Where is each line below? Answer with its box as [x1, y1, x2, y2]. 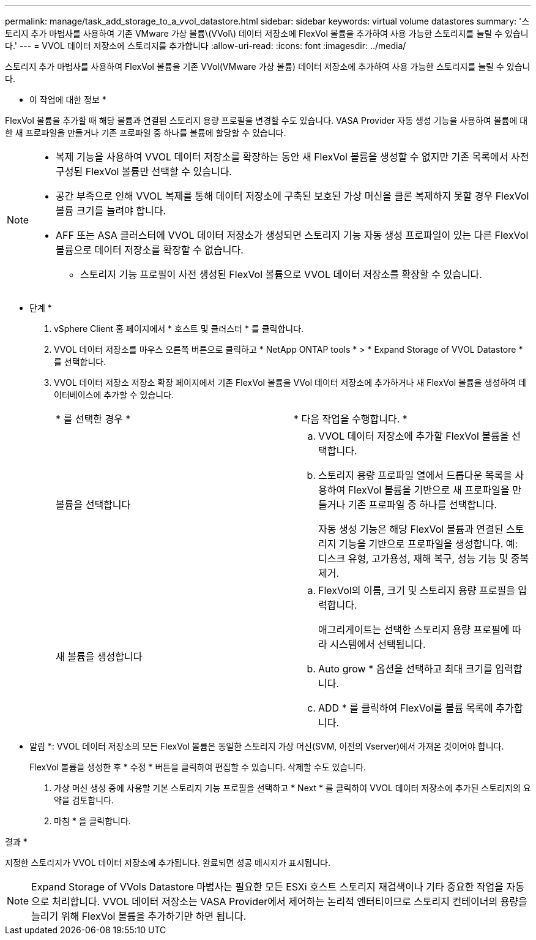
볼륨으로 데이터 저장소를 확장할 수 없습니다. [56, 244, 244, 256]
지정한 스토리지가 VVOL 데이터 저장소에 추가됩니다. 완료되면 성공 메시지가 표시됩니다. [5, 857, 330, 868]
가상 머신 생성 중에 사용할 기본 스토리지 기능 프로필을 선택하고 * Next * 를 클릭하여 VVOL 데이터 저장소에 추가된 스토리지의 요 [54, 783, 531, 793]
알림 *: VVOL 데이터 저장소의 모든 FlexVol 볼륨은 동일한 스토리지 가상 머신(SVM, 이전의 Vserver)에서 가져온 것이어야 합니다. [29, 741, 504, 751]
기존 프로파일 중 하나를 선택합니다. [348, 498, 497, 511]
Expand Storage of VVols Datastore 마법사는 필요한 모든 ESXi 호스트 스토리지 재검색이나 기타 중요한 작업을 [31, 881, 504, 893]
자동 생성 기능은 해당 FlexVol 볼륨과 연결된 [318, 523, 504, 535]
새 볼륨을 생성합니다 [56, 650, 143, 663]
